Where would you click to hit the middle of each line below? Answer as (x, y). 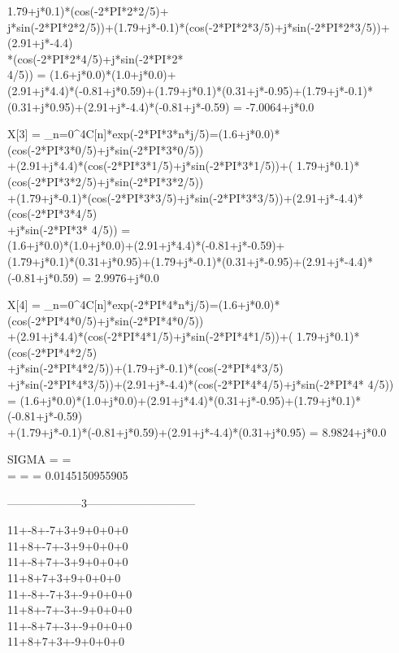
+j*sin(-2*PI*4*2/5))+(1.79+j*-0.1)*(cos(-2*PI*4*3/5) (145, 368)
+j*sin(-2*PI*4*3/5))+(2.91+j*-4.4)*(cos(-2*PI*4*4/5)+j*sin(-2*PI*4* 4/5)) (201, 384)
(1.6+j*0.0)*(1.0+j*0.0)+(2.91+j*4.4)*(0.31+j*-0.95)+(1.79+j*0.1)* (191, 400)
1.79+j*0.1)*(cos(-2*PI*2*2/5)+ (88, 11)
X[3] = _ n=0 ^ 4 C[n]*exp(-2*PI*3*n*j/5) (108, 134)
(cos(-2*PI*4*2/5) (52, 352)
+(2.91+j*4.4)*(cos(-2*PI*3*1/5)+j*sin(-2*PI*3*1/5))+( (150, 165)
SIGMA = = (39, 459)
